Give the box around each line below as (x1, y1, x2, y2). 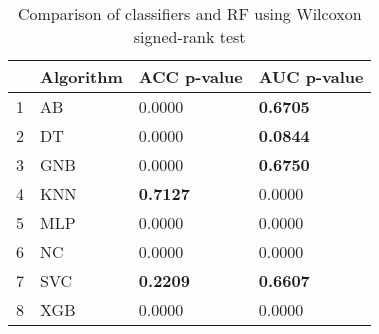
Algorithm (40, 65, 123, 88)
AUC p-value (258, 65, 364, 88)
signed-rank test (133, 25, 246, 48)
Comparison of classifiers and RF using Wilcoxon (17, 2, 362, 25)
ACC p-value (138, 65, 243, 88)
